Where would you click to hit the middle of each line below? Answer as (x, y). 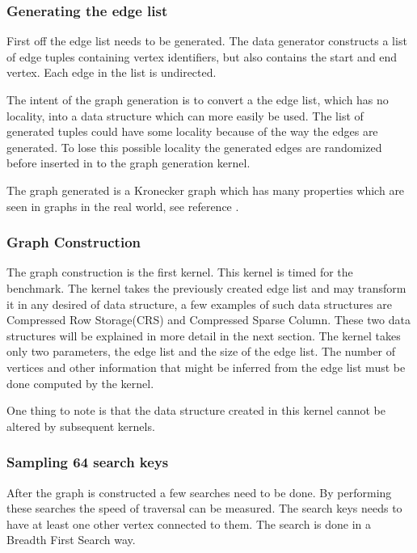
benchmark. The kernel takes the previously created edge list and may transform (206, 287)
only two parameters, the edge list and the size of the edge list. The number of (201, 351)
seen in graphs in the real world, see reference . (123, 206)
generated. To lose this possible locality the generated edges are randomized (194, 147)
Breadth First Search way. (71, 540)
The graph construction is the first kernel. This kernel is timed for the (180, 272)
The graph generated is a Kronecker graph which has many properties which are (206, 190)
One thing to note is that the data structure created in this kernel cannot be (196, 410)
